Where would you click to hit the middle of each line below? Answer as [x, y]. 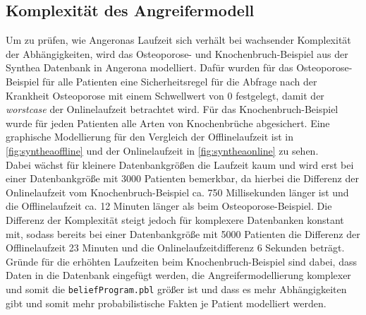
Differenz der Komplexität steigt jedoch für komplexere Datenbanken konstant [175, 219]
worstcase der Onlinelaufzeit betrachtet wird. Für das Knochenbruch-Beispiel [172, 109]
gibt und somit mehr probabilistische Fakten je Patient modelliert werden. [166, 303]
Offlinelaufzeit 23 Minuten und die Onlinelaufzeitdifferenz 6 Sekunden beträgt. [175, 248]
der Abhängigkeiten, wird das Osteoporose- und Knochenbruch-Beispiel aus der [177, 53]
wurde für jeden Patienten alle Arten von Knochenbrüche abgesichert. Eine [168, 123]
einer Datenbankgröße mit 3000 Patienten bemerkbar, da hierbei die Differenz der [182, 178]
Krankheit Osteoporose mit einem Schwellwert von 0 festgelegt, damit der [165, 95]
